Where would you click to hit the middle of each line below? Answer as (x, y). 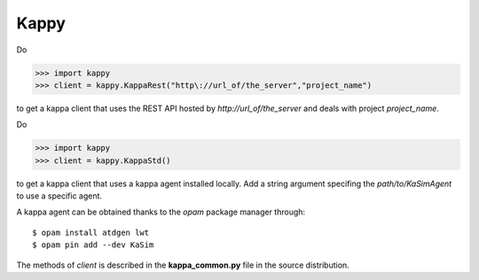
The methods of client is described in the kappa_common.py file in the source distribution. (183, 265)
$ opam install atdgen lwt (91, 232)
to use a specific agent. (59, 196)
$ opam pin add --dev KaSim (93, 245)
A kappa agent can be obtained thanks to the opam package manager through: (161, 212)
